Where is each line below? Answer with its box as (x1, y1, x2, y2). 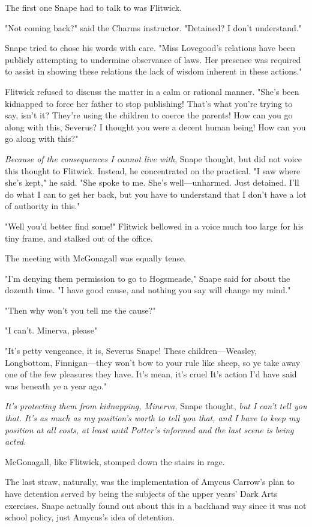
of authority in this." (5, 200, 80, 212)
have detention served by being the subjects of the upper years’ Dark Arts (5, 487, 278, 499)
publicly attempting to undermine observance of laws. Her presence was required (5, 53, 301, 65)
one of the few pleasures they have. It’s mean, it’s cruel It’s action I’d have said (5, 368, 297, 380)
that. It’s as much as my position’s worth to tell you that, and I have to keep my (5, 412, 300, 424)
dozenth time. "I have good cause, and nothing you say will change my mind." (5, 284, 291, 296)
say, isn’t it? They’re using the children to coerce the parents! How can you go (5, 109, 293, 121)
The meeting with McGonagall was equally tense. (5, 252, 187, 264)
